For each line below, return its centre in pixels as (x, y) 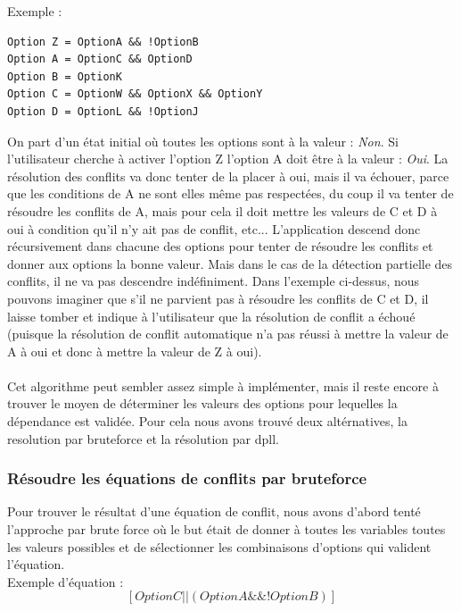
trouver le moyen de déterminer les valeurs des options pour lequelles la (202, 403)
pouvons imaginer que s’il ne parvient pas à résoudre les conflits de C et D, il (218, 298)
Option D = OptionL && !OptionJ (103, 111)
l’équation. (36, 564)
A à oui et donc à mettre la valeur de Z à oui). (135, 351)
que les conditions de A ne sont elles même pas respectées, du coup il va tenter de (230, 193)
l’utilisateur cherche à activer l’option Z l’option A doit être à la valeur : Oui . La (228, 159)
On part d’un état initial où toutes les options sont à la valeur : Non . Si (203, 141)
